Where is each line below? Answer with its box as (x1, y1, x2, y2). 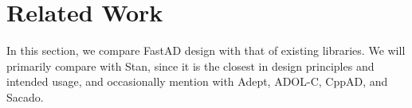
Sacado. (6, 88, 44, 105)
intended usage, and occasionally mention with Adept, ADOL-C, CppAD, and (6, 73, 388, 90)
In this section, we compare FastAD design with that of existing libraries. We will (6, 42, 406, 59)
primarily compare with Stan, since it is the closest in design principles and (6, 57, 375, 74)
